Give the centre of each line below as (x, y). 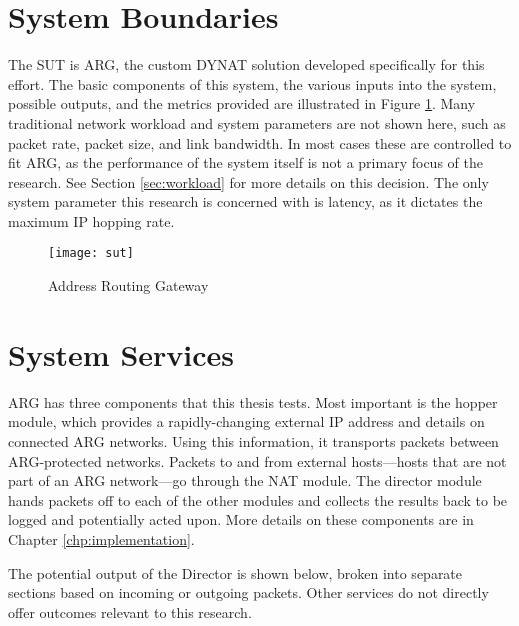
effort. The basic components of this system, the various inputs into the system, (252, 83)
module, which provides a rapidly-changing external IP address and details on (246, 421)
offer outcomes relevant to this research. (130, 611)
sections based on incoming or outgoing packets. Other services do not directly (248, 592)
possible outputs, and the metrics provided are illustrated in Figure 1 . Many (242, 103)
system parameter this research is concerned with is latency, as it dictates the (245, 201)
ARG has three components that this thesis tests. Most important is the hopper (253, 401)
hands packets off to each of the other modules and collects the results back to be (258, 499)
